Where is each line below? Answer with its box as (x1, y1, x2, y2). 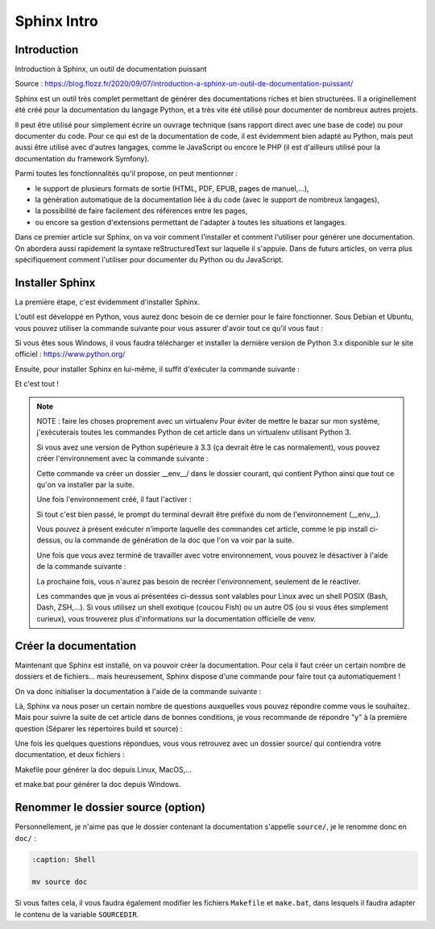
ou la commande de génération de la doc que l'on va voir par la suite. (64, 535, 294, 545)
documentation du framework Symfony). (14, 153, 150, 163)
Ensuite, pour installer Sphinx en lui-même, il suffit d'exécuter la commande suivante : (14, 364, 300, 374)
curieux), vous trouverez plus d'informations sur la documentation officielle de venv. (36, 613, 317, 623)
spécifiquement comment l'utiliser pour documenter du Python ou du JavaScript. (14, 254, 284, 264)
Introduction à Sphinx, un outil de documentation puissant (14, 65, 207, 74)
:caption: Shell (31, 855, 97, 864)
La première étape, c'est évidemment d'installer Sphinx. (14, 297, 201, 307)
